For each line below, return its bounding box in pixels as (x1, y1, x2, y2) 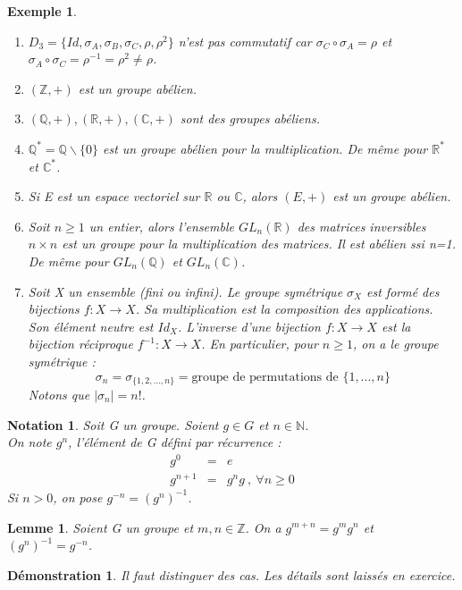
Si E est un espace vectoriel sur (28, 187, 200, 206)
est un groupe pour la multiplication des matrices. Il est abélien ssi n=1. (62, 234, 456, 253)
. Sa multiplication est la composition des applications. (135, 299, 433, 318)
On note (7, 433, 52, 451)
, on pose (53, 487, 103, 506)
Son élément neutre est (28, 316, 154, 335)
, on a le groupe (352, 334, 439, 353)
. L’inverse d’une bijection (177, 316, 321, 335)
